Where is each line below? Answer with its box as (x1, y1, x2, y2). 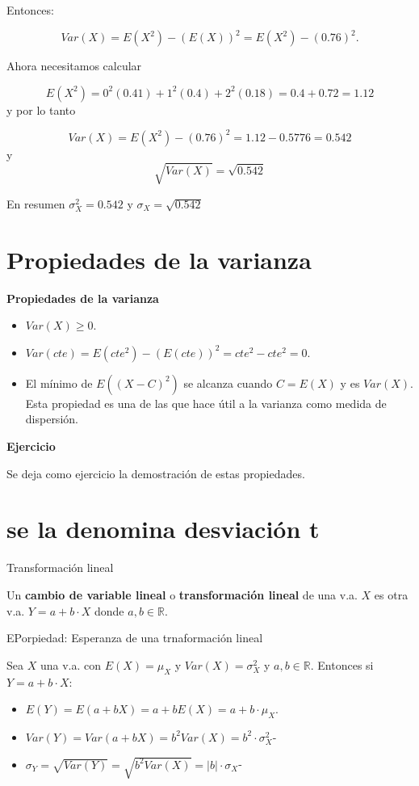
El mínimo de (25, 374, 93, 391)
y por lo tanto (6, 101, 76, 118)
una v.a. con (40, 656, 101, 673)
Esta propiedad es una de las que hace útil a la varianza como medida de (25, 394, 387, 411)
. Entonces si (310, 656, 374, 673)
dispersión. (25, 410, 78, 427)
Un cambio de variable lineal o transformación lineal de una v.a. (6, 586, 358, 603)
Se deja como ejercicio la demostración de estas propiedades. (6, 464, 305, 481)
